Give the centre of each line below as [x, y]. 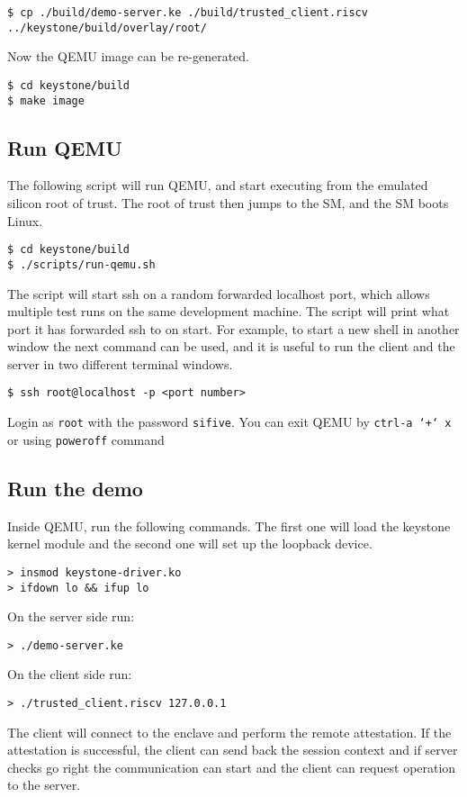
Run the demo [75, 488]
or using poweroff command [86, 439]
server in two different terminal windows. [120, 363]
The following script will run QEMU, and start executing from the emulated [218, 185]
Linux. [25, 220]
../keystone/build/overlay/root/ [107, 27]
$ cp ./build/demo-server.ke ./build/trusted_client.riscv [188, 13]
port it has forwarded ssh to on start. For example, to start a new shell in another [233, 328]
